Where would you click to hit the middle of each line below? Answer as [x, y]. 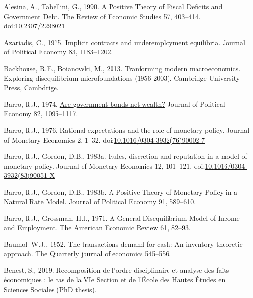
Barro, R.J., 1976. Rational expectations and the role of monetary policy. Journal [127, 130]
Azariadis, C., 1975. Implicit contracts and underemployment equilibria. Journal [125, 42]
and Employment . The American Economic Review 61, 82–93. [97, 227]
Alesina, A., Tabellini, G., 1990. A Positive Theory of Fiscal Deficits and [113, 6]
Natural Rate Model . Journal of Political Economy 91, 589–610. [100, 201]
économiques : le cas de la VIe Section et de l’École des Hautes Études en [115, 280]
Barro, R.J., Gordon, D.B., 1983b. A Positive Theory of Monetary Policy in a [121, 191]
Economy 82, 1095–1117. [41, 113]
